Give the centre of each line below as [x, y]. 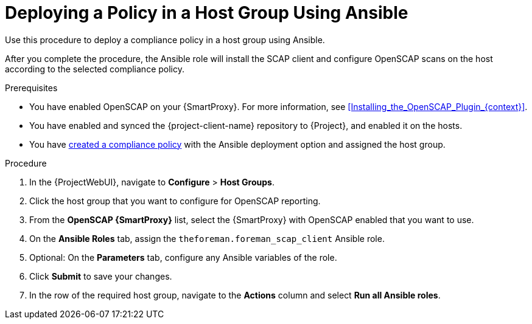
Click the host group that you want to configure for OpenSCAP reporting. [175, 201]
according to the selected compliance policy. [95, 69]
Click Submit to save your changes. [101, 276]
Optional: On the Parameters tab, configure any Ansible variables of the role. [183, 257]
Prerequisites [31, 88]
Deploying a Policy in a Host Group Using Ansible [207, 13]
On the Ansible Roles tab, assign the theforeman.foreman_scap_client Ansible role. [207, 238]
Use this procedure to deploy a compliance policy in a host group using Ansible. [165, 40]
